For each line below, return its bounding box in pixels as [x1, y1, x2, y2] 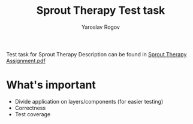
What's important [6, 78, 96, 92]
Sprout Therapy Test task [36, 4, 165, 17]
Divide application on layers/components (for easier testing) [14, 98, 164, 105]
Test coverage [14, 110, 51, 117]
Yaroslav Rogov [82, 23, 120, 31]
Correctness [14, 104, 46, 111]
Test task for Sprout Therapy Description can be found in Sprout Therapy [6, 50, 187, 58]
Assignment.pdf [6, 57, 46, 64]
